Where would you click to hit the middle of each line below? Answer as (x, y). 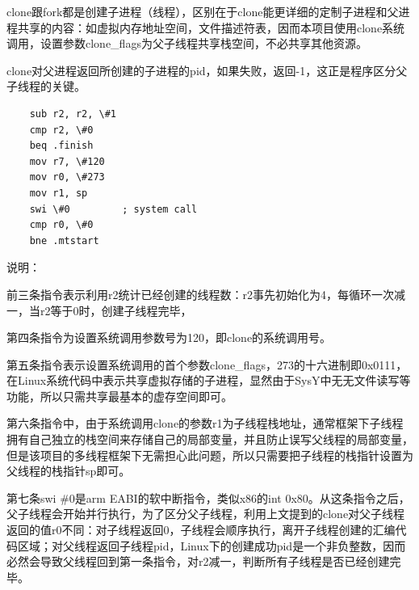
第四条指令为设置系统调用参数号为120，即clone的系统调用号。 (169, 337)
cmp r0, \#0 (61, 225)
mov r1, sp (59, 193)
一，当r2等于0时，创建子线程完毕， (99, 310)
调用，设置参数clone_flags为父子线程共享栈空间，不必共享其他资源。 (187, 43)
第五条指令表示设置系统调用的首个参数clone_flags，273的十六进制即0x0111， (207, 364)
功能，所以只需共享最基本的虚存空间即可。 (119, 396)
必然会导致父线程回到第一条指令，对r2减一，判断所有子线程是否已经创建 (198, 561)
